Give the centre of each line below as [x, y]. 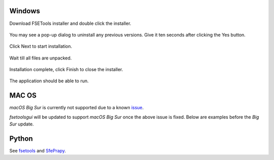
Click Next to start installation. [41, 46]
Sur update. [22, 124]
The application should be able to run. [49, 81]
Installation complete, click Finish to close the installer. [66, 70]
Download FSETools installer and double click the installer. [70, 23]
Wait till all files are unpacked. [41, 58]
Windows [25, 11]
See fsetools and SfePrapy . [38, 151]
